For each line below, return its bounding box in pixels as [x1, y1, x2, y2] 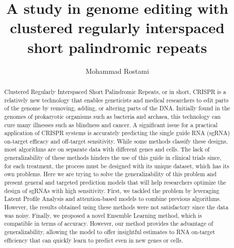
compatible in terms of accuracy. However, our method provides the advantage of [4, 219, 213, 228]
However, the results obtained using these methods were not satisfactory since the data [4, 203, 229, 211]
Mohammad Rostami [85, 65, 149, 76]
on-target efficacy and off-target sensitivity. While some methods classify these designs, [4, 137, 228, 145]
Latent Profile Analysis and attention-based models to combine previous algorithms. [4, 195, 221, 203]
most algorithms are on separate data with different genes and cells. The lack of [4, 145, 210, 153]
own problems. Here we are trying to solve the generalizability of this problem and [4, 170, 217, 178]
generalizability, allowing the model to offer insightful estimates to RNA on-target [4, 228, 215, 236]
